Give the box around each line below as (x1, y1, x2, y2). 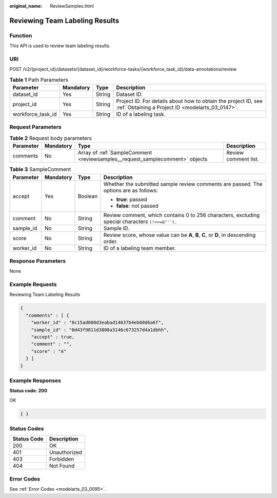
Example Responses (9, 377, 62, 384)
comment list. (226, 155, 259, 163)
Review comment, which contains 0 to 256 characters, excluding (103, 211, 260, 218)
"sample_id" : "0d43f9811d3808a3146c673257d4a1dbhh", (31, 327, 169, 333)
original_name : (9, 3, 43, 9)
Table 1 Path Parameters (9, 76, 69, 83)
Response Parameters (9, 257, 66, 264)
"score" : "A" (31, 348, 67, 354)
